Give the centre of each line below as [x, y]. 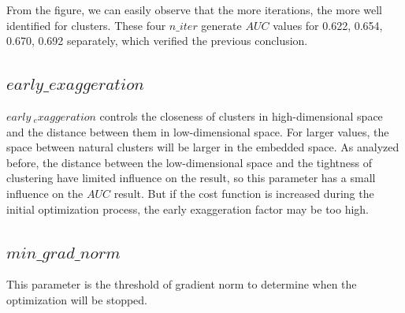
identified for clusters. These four [86, 25]
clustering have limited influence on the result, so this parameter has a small [191, 178]
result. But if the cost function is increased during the [244, 193]
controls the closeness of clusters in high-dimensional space [241, 116]
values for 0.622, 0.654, [328, 25]
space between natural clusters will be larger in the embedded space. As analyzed [203, 147]
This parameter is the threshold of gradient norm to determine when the [182, 284]
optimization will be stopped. [77, 299]
